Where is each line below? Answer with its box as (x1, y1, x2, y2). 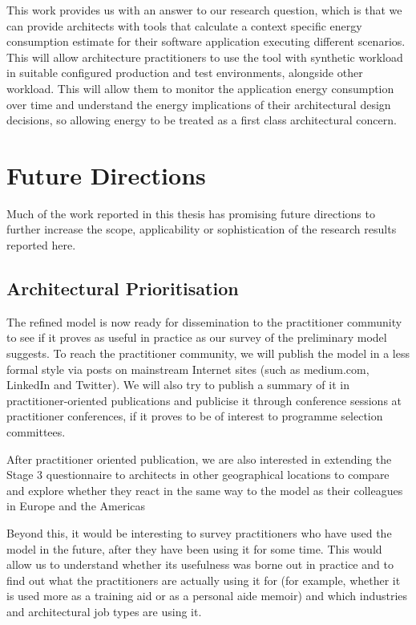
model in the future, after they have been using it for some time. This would (6, 540, 382, 557)
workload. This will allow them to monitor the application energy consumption (6, 79, 394, 96)
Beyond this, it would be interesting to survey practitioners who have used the (6, 524, 392, 541)
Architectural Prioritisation (6, 276, 239, 301)
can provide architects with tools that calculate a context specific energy (6, 17, 362, 34)
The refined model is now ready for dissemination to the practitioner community (6, 313, 402, 330)
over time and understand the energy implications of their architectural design (6, 95, 391, 112)
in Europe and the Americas (6, 497, 146, 514)
